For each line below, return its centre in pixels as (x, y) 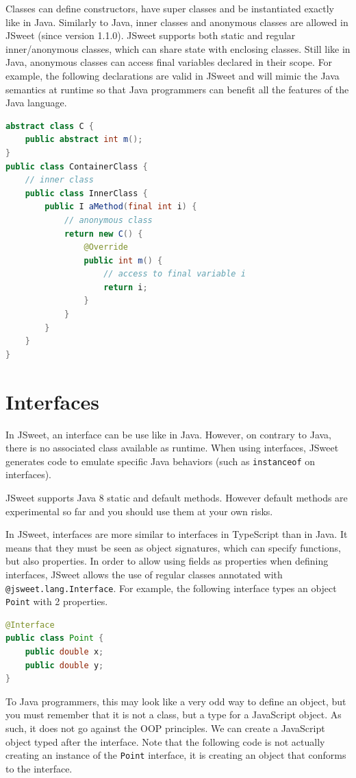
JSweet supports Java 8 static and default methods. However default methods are (177, 497)
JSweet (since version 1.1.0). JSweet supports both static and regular (151, 35)
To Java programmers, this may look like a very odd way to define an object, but (176, 701)
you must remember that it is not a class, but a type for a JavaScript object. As (174, 715)
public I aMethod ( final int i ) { (121, 207)
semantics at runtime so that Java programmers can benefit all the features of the (177, 89)
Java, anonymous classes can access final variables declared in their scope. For (169, 62)
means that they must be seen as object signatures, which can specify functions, (173, 547)
